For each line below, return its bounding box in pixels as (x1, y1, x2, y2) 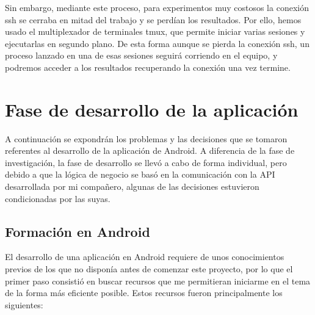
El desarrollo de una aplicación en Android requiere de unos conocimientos (5, 250, 284, 263)
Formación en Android (5, 222, 150, 241)
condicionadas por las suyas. (5, 192, 110, 205)
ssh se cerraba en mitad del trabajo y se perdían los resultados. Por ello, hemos (5, 13, 302, 26)
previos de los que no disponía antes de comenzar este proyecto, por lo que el (5, 262, 293, 275)
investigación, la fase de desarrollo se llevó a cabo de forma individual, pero (5, 156, 287, 168)
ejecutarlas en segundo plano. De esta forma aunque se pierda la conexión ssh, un (5, 37, 310, 49)
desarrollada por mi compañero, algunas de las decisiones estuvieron (5, 180, 259, 193)
